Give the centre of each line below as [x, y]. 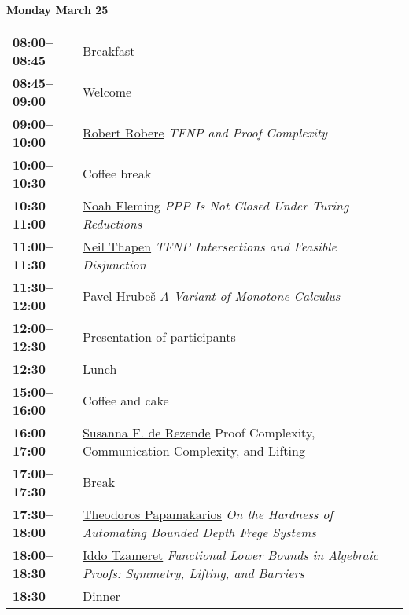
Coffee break [117, 174]
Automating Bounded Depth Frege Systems [199, 532]
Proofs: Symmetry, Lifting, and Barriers [193, 573]
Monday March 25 [57, 9]
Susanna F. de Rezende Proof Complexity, [199, 432]
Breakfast [109, 51]
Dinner [101, 595]
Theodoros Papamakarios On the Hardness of [208, 514]
